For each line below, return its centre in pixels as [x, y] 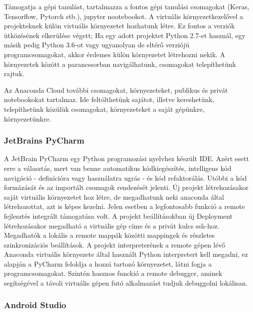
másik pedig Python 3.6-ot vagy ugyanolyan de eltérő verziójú [97, 45]
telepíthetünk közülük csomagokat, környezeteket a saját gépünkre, [104, 109]
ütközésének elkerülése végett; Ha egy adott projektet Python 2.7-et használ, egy [125, 35]
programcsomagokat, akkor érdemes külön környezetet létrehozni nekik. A [115, 54]
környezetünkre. [28, 118]
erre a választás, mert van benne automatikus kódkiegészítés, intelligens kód [118, 168]
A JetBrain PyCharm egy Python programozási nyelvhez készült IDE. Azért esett [126, 158]
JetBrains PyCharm [44, 140]
